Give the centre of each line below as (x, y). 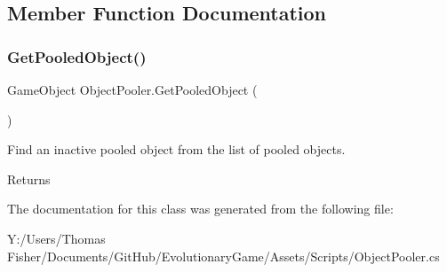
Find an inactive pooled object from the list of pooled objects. (176, 149)
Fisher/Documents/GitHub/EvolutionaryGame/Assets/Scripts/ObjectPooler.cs (223, 256)
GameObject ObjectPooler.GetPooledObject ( (132, 89)
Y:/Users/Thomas (56, 238)
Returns (29, 179)
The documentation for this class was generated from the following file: (200, 209)
